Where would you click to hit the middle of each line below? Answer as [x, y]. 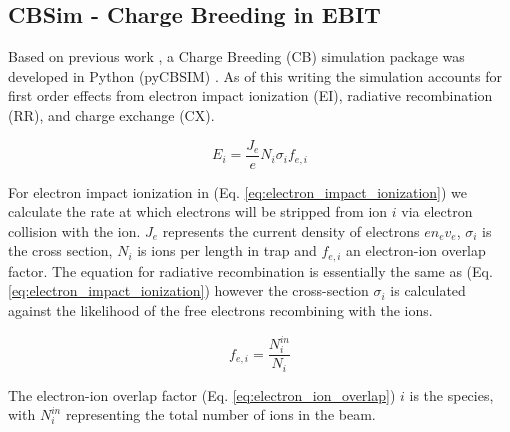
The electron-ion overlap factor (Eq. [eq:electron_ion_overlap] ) [202, 394]
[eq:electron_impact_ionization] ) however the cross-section [188, 290]
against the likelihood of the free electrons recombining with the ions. [220, 310]
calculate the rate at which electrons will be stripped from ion [198, 211]
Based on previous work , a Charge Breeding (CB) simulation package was [236, 56]
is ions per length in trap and [227, 250]
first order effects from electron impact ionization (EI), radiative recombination [250, 95]
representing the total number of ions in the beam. [220, 414]
